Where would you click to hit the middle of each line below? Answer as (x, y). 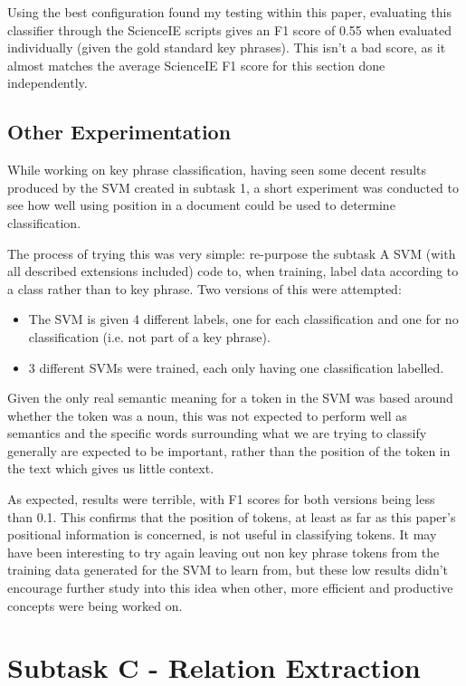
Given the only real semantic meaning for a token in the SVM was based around (230, 398)
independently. (48, 83)
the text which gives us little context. (111, 468)
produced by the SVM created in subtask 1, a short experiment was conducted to (233, 187)
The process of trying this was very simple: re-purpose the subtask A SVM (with (232, 253)
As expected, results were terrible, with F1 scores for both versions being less (221, 499)
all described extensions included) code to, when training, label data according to (233, 271)
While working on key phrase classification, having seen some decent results (217, 170)
